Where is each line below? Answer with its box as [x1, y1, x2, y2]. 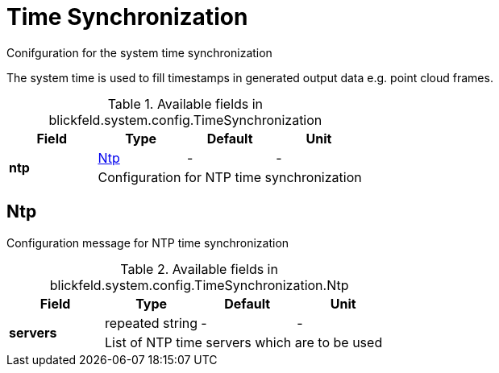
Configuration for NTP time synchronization [98, 168, 362, 185]
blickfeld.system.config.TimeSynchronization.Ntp [49, 276, 349, 293]
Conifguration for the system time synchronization [6, 45, 272, 60]
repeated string [105, 314, 198, 331]
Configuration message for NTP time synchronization [6, 235, 289, 250]
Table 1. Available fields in [107, 95, 264, 112]
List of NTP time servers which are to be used [105, 334, 383, 350]
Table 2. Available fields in [120, 260, 278, 277]
